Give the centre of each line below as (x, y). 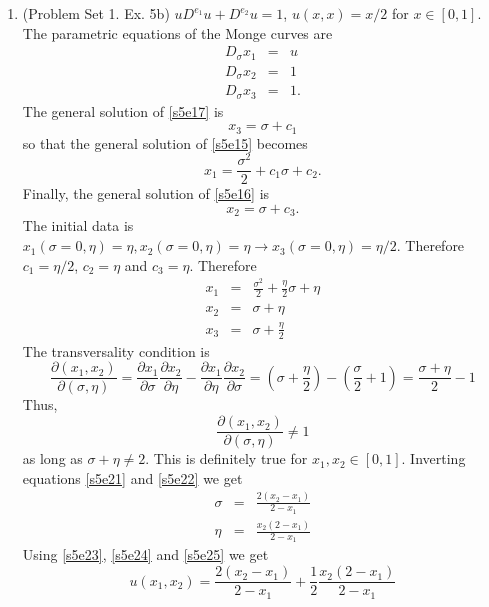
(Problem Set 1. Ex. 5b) (96, 13)
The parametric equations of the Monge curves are (177, 32)
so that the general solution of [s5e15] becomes (165, 142)
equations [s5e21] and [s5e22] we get (132, 477)
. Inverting (433, 458)
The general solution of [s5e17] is (123, 110)
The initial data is (78, 225)
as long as (52, 458)
